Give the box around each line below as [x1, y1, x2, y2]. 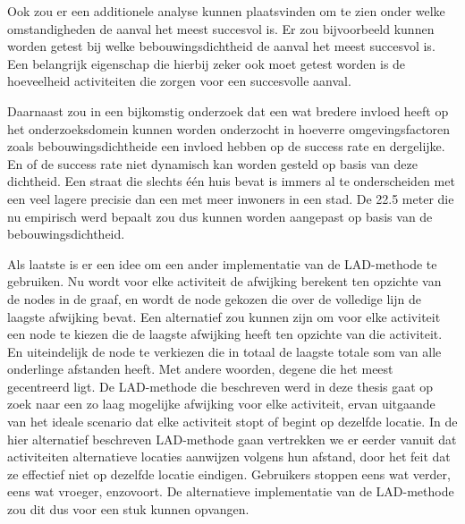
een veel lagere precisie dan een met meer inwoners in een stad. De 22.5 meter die [7, 189, 454, 207]
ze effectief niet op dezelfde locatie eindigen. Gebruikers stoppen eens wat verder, [7, 464, 451, 483]
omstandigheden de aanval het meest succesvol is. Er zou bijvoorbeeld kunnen [7, 19, 435, 38]
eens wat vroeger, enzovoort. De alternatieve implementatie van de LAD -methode [7, 482, 454, 501]
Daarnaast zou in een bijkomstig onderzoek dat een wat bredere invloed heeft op [7, 101, 449, 120]
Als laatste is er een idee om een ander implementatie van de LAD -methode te [7, 254, 437, 273]
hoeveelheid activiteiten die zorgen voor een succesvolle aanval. [7, 72, 351, 90]
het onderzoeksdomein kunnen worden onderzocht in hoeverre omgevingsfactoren [7, 119, 451, 138]
